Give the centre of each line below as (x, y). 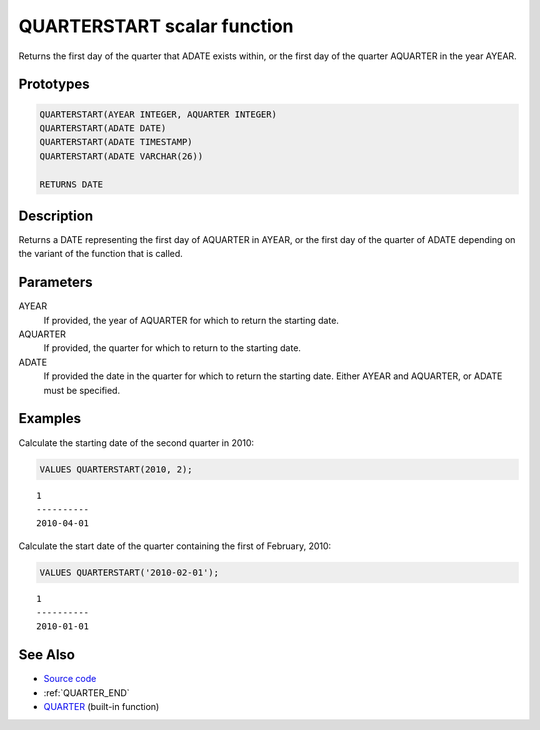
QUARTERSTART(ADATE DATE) (103, 128)
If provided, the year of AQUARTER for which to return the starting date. (191, 320)
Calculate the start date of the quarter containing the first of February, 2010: (175, 546)
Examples (50, 418)
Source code (70, 679)
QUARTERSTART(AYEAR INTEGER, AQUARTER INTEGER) (158, 114)
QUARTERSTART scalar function (156, 26)
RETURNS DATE (71, 184)
